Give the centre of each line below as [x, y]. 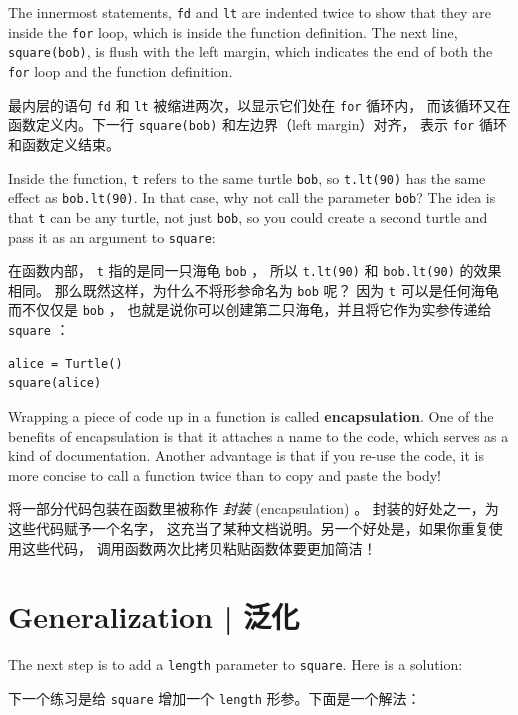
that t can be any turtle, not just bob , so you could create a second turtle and [248, 216]
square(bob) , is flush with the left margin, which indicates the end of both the [250, 51]
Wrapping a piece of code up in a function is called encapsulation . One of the [251, 415]
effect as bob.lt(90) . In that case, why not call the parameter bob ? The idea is [252, 197]
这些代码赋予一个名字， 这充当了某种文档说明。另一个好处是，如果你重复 [248, 527]
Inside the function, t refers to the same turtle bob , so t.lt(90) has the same [247, 177]
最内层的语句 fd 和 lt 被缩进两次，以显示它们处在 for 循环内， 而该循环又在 [259, 104]
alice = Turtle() [65, 363]
